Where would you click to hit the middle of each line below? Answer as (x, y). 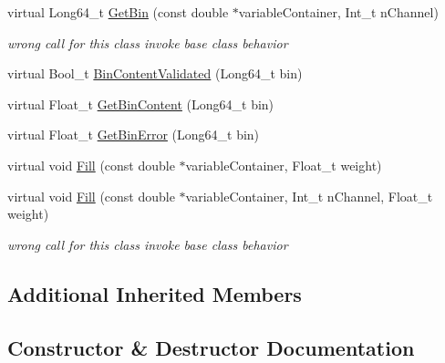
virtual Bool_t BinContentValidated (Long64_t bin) (155, 73)
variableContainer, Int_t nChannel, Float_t (309, 196)
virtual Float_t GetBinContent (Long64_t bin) (141, 104)
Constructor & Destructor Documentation (211, 347)
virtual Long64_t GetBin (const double (118, 12)
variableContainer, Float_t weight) (284, 165)
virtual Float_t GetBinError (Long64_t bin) (134, 135)
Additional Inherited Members (155, 293)
